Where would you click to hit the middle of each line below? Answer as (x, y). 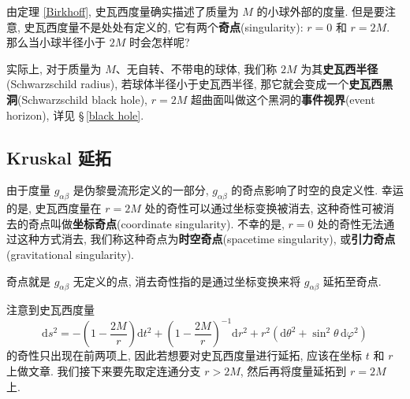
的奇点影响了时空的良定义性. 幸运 (317, 190)
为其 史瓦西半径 (339, 68)
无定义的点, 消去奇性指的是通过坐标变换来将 (187, 281)
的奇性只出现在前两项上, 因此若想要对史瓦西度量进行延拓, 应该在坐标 (184, 355)
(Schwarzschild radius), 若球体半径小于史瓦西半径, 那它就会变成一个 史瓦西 (194, 84)
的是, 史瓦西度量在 (54, 208)
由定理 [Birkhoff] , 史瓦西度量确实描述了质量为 (123, 11)
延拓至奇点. (352, 281)
